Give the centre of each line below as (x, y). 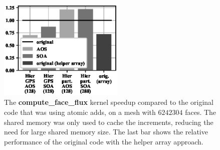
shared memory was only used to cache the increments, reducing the (109, 122)
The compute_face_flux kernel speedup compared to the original (109, 102)
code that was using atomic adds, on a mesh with (80, 112)
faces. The (201, 112)
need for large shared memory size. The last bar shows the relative (106, 132)
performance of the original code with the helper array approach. (104, 141)
